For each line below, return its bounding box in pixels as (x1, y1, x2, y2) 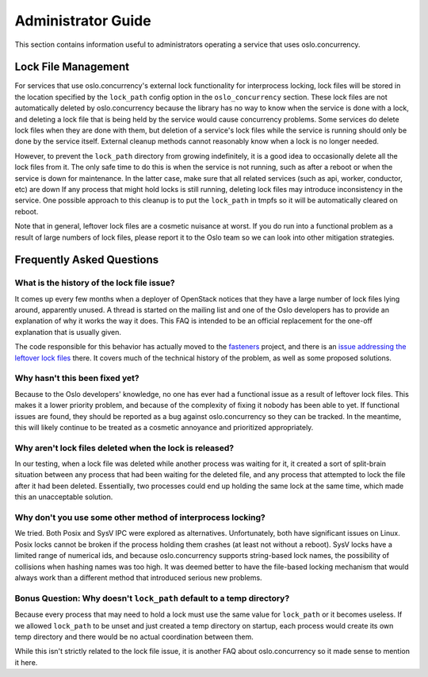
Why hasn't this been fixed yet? (14, 373, 139, 384)
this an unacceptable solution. (14, 492, 113, 502)
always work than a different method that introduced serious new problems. (14, 572, 262, 583)
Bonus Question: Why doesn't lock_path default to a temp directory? (14, 592, 290, 603)
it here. (14, 657, 38, 667)
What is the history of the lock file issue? (14, 278, 175, 289)
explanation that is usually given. (14, 327, 122, 337)
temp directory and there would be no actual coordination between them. (14, 632, 254, 641)
